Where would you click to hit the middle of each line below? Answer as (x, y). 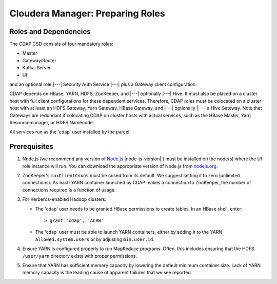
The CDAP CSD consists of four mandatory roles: (62, 44)
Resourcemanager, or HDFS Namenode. (52, 122)
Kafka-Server (37, 68)
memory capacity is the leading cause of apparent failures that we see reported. (107, 273)
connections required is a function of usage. (69, 190)
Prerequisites (31, 147)
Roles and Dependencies (50, 32)
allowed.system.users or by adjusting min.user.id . (95, 239)
